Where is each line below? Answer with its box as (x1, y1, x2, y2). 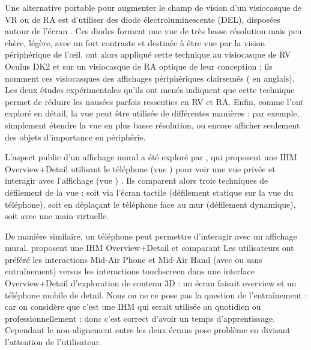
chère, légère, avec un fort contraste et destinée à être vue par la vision (5, 36, 265, 49)
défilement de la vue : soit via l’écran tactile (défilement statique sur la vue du (5, 186, 294, 198)
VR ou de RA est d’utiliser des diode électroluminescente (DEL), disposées (5, 13, 280, 25)
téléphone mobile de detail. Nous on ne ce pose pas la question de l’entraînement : (5, 288, 307, 301)
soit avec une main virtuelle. (5, 210, 109, 222)
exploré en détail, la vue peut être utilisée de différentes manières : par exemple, (5, 107, 300, 119)
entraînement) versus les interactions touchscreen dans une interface (5, 265, 255, 277)
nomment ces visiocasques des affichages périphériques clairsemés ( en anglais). (5, 71, 295, 84)
